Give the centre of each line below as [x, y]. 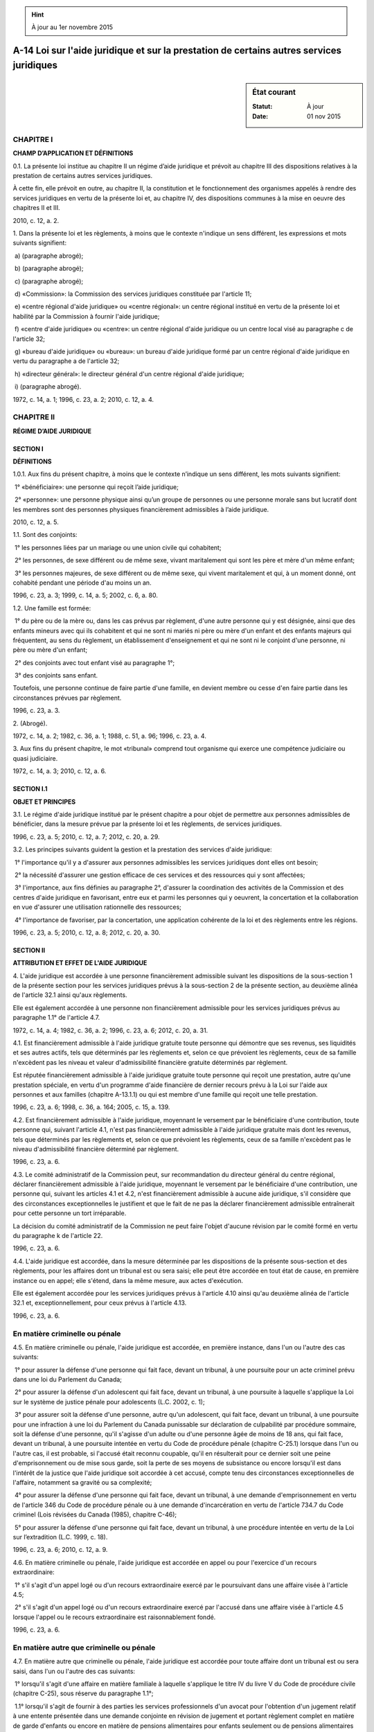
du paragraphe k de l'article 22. [58, 1236]
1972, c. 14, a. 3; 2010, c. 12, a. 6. [60, 771]
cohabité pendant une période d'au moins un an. [82, 583]
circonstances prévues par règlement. [67, 698]
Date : [260, 116]
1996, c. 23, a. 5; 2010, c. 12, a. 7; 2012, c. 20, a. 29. [86, 837]
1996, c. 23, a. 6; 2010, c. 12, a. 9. [60, 1550]
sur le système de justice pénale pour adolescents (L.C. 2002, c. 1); [109, 1402]
